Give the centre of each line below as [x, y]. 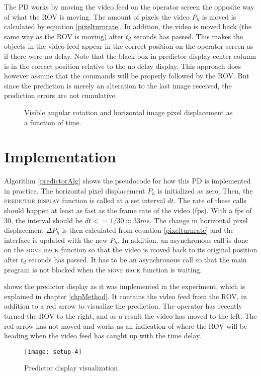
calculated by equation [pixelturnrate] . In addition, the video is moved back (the [128, 26]
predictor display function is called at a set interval [85, 200]
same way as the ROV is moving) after [64, 36]
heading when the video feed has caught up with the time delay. [103, 336]
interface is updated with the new [56, 240]
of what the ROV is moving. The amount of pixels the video [97, 16]
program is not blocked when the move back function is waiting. [103, 269]
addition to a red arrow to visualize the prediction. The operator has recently [123, 306]
